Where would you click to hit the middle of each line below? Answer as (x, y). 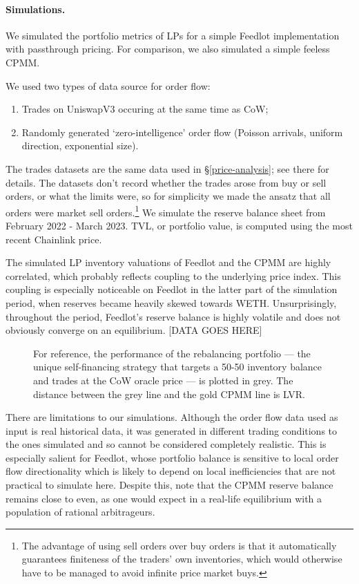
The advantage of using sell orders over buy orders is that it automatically (179, 545)
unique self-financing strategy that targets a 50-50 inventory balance (178, 367)
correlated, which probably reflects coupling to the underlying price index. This (173, 275)
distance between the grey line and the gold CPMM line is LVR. (169, 394)
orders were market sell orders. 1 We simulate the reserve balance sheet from (166, 211)
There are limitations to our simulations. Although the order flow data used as (172, 417)
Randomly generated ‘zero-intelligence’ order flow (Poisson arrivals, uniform (182, 132)
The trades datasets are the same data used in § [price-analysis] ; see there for (167, 168)
